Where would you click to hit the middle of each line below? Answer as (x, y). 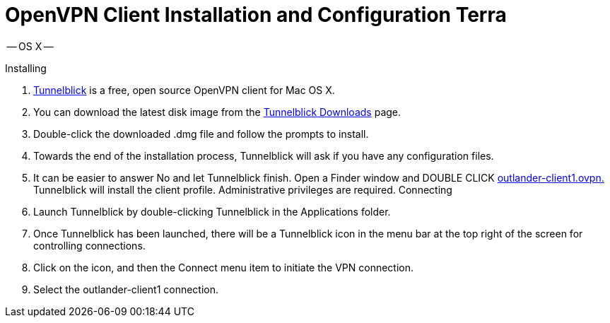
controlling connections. (89, 245)
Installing (26, 68)
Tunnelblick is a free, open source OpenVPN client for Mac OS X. (184, 90)
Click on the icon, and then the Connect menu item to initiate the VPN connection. (224, 267)
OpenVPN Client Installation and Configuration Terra (256, 15)
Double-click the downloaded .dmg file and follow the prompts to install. (201, 134)
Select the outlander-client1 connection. (126, 289)
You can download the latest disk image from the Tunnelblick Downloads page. (217, 112)
